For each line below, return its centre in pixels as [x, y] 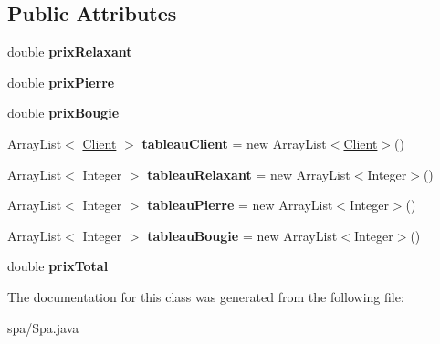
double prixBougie [63, 113]
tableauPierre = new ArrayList [240, 205]
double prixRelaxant [70, 52]
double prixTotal [58, 266]
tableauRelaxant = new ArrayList [249, 174]
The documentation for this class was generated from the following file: [206, 296]
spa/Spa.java [43, 327]
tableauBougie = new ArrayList [242, 235]
